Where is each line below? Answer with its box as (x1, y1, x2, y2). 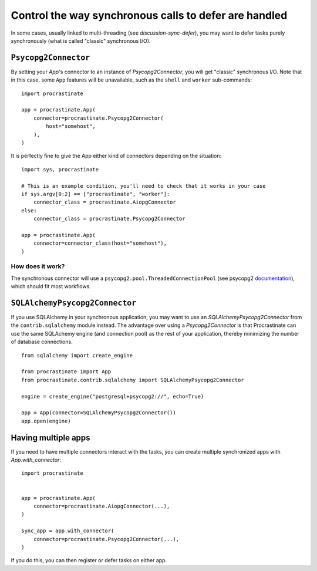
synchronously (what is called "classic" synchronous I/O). (11, 37, 151, 44)
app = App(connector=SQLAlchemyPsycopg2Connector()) (21, 410, 176, 416)
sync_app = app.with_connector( (21, 528, 114, 534)
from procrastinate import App (21, 369, 112, 375)
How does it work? (11, 262, 65, 271)
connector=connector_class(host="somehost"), (33, 240, 167, 246)
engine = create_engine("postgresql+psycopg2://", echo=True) (21, 393, 204, 400)
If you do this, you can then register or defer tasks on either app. (11, 557, 167, 564)
